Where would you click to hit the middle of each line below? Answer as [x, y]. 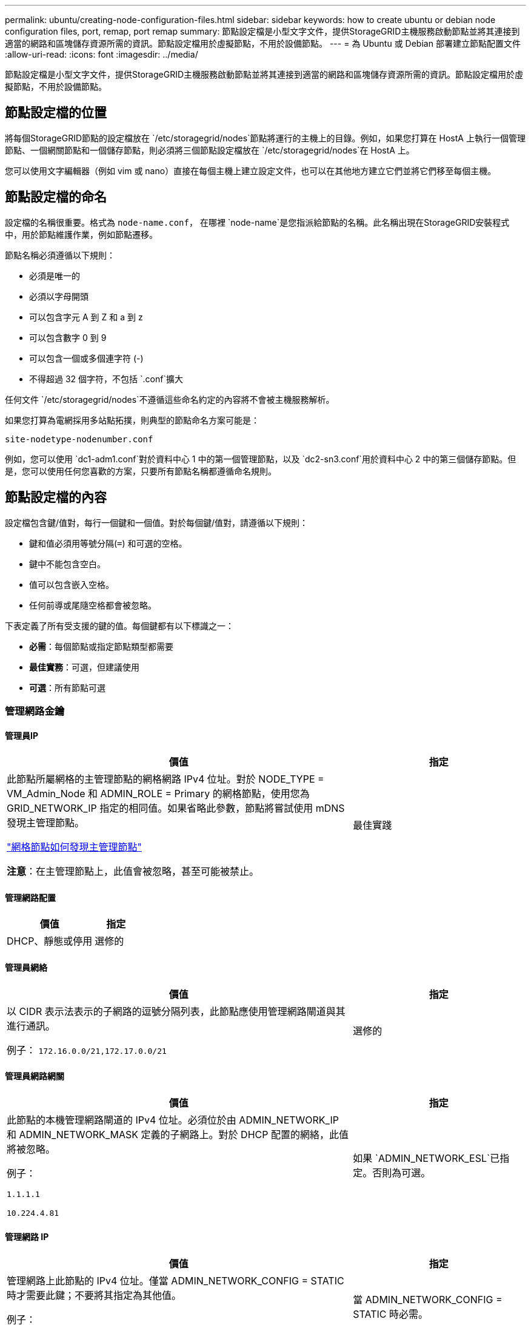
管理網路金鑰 [35, 711]
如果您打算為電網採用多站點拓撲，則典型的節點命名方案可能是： [132, 420]
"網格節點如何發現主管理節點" [74, 847]
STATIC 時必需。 [390, 1314]
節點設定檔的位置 [56, 113]
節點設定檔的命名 [56, 197]
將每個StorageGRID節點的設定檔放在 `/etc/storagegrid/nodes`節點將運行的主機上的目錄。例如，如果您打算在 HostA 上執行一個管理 [265, 138]
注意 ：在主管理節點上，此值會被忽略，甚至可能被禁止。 [133, 872]
